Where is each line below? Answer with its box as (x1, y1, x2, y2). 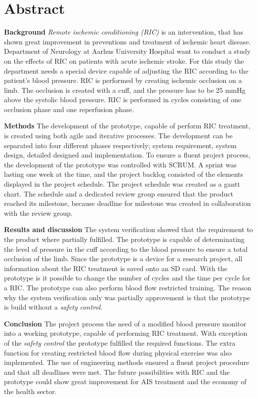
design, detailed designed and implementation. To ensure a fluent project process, (4, 150, 251, 160)
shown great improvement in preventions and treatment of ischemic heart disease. (4, 36, 251, 46)
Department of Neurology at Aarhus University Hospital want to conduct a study (4, 46, 251, 56)
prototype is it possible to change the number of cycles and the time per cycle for (4, 273, 251, 283)
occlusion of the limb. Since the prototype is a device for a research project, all (4, 253, 243, 264)
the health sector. (4, 386, 57, 396)
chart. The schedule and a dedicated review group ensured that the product (4, 188, 233, 199)
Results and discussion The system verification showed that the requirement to (4, 224, 253, 235)
